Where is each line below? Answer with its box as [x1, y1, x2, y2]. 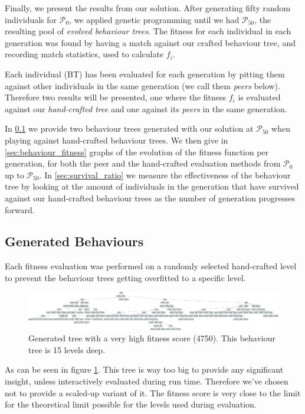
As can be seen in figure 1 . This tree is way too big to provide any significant [5, 363, 284, 376]
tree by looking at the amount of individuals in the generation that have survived [5, 180, 299, 193]
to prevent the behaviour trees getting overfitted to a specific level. [5, 271, 246, 283]
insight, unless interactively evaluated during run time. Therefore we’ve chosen [5, 375, 288, 387]
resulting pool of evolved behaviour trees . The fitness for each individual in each [5, 25, 291, 37]
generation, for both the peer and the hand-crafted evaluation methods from [5, 157, 281, 169]
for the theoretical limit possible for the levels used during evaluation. [5, 398, 257, 410]
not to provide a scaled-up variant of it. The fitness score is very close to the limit [5, 386, 301, 399]
